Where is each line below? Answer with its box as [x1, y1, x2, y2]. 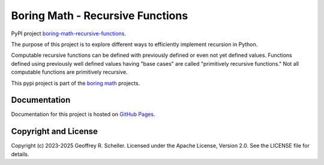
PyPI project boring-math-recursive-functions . [11, 30, 126, 37]
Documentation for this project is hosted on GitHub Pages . [11, 111, 155, 118]
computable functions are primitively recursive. [11, 69, 128, 76]
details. [11, 150, 29, 158]
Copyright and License [11, 126, 98, 137]
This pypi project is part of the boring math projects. [11, 80, 140, 87]
